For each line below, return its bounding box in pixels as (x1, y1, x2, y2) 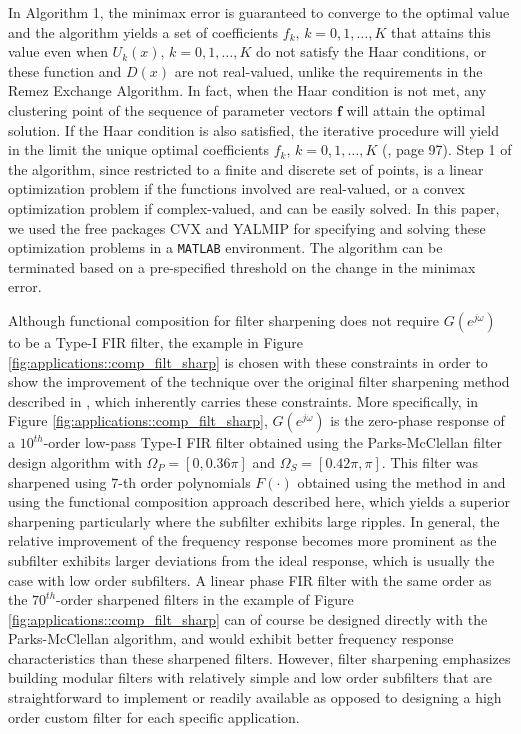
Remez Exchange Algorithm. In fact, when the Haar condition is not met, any (8, 80, 487, 101)
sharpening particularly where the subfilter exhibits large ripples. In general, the (8, 510, 500, 531)
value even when (8, 41, 108, 62)
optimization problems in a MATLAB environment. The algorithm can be (8, 237, 443, 258)
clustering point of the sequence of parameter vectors (8, 99, 333, 120)
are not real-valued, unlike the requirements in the (174, 60, 483, 81)
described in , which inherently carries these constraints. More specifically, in (8, 390, 479, 411)
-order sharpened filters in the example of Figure (56, 589, 354, 610)
